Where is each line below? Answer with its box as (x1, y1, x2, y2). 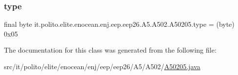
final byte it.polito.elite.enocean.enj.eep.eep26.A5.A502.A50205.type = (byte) (4, 19, 235, 29)
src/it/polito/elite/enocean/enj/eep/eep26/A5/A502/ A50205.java (4, 61, 200, 71)
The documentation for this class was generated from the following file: (4, 45, 216, 55)
